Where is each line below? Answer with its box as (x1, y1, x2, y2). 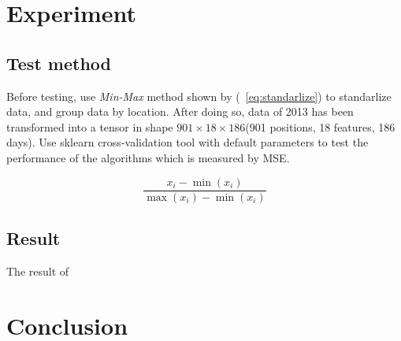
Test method (6, 50, 111, 75)
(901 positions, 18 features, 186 (245, 118, 395, 135)
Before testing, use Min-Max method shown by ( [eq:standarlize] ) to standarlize (6, 87, 392, 104)
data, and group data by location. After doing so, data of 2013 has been (6, 103, 354, 120)
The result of (6, 262, 69, 279)
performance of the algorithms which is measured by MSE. (6, 149, 290, 165)
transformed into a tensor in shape (6, 118, 173, 135)
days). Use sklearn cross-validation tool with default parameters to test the (6, 134, 369, 150)
